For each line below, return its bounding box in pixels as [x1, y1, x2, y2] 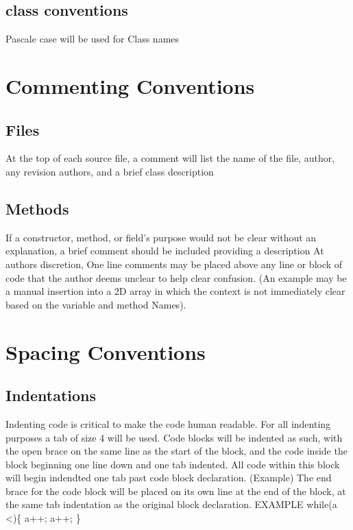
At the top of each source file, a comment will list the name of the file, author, [5, 151, 335, 165]
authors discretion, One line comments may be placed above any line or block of [5, 256, 343, 271]
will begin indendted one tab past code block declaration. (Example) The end [5, 470, 332, 485]
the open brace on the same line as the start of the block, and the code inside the [5, 444, 348, 458]
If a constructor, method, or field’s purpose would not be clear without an [5, 230, 317, 244]
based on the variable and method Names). [5, 297, 186, 311]
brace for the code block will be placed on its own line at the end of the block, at [5, 483, 346, 498]
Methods [5, 197, 69, 219]
